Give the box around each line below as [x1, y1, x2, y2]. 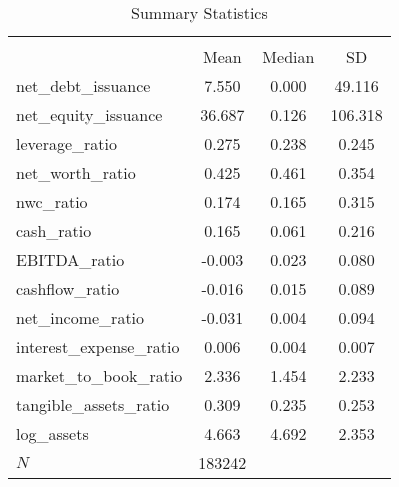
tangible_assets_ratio [16, 393, 170, 416]
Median [262, 45, 315, 68]
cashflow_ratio [16, 277, 120, 300]
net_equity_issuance [16, 103, 163, 126]
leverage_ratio [16, 132, 117, 155]
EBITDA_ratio [16, 248, 125, 271]
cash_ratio [16, 219, 92, 242]
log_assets [16, 422, 89, 445]
